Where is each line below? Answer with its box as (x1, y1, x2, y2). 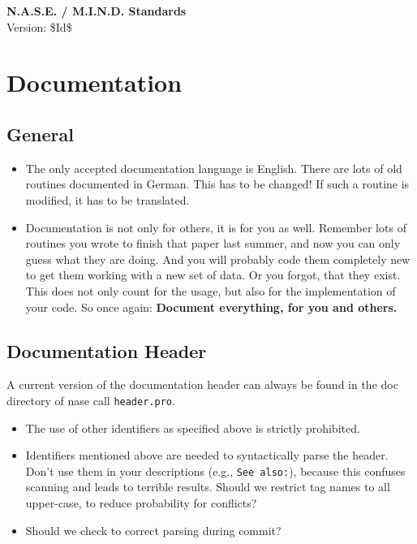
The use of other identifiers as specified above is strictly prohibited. (25, 419, 360, 436)
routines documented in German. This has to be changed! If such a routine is (25, 175, 410, 192)
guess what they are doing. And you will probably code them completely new (25, 250, 411, 267)
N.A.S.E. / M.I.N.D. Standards (6, 2, 187, 19)
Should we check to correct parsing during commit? (25, 521, 282, 538)
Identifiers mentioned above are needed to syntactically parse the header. (25, 447, 389, 464)
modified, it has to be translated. (25, 191, 190, 208)
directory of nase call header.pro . (6, 391, 175, 408)
